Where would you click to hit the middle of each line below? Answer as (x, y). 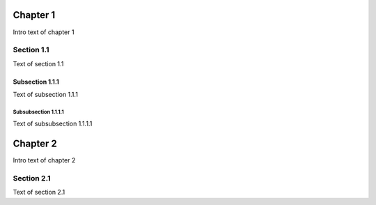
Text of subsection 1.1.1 (45, 95)
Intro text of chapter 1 (44, 32)
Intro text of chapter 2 (44, 160)
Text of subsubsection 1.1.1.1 (53, 124)
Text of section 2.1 (39, 192)
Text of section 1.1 (38, 63)
